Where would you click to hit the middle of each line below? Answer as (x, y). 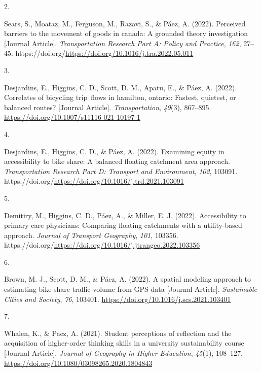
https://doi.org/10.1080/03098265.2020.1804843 (78, 363)
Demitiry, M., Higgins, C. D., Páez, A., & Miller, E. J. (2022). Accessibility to (125, 215)
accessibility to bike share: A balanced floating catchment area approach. (117, 161)
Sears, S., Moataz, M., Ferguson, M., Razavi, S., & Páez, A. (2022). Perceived (125, 23)
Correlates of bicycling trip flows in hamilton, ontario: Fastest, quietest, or (120, 97)
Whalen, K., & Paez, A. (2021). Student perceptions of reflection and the (118, 333)
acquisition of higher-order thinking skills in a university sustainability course (124, 343)
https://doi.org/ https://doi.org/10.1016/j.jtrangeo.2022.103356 (102, 245)
